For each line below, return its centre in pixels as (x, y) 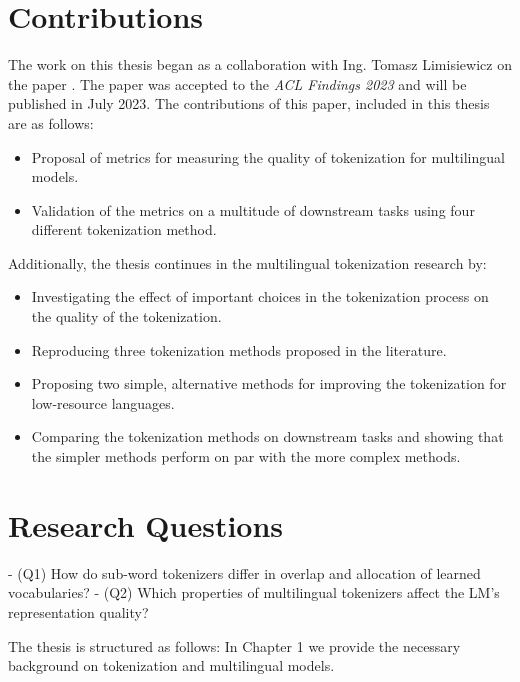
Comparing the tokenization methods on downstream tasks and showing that (267, 436)
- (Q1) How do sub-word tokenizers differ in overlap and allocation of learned (244, 572)
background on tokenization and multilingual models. (171, 665)
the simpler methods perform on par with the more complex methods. (246, 456)
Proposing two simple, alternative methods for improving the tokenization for (269, 383)
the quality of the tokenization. (126, 316)
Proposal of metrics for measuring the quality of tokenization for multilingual (268, 156)
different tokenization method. (124, 229)
